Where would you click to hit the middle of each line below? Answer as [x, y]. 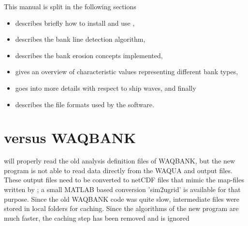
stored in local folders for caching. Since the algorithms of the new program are [121, 208]
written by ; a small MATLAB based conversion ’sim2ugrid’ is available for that [122, 189]
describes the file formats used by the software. [85, 104]
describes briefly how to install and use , [75, 23]
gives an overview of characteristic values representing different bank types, [127, 72]
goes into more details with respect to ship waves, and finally [106, 88]
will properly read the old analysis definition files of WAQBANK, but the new [120, 161]
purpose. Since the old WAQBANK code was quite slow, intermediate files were [122, 199]
